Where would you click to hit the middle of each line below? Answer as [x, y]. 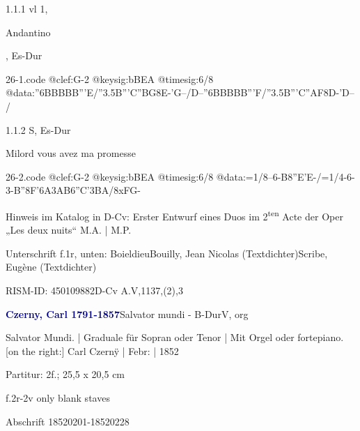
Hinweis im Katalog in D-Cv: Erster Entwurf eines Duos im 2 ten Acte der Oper [174, 215]
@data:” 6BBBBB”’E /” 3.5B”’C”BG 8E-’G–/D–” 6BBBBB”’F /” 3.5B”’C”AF [165, 92]
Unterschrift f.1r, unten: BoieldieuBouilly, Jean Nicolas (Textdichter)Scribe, [167, 253]
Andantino [28, 32]
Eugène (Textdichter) [51, 267]
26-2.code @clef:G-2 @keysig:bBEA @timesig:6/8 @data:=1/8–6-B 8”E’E [159, 176]
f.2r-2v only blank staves [58, 397]
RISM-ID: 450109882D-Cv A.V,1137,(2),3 [94, 290]
